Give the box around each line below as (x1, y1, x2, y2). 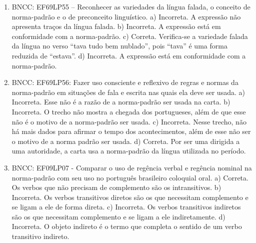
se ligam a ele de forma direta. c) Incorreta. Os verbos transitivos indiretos (11, 201, 241, 212)
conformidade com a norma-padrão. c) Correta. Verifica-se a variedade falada (11, 30, 248, 41)
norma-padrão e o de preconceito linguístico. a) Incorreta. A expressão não (11, 11, 241, 21)
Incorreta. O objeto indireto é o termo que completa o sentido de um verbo (11, 221, 242, 231)
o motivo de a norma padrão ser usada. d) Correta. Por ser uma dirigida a (11, 135, 240, 146)
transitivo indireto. (11, 231, 69, 241)
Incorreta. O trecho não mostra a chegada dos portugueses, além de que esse (11, 106, 246, 116)
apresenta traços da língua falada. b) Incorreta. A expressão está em (11, 21, 221, 31)
